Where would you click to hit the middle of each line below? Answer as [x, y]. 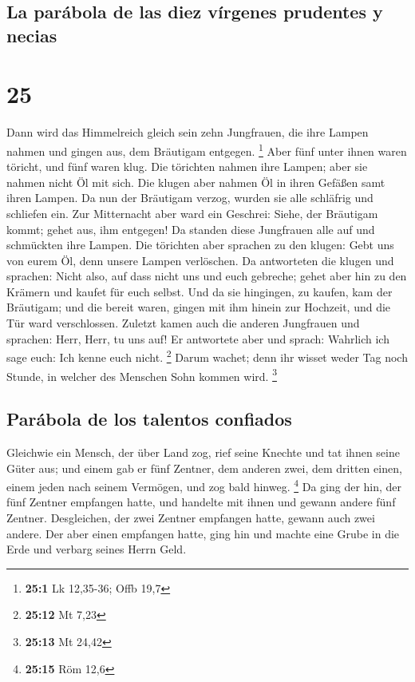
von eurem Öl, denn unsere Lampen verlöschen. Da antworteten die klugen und [200, 260]
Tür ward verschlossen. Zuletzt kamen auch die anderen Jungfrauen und [183, 323]
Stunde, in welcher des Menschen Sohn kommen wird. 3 [142, 375]
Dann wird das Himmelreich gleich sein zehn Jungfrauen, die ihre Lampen [188, 132]
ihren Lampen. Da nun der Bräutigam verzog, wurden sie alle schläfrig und [190, 198]
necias [32, 35]
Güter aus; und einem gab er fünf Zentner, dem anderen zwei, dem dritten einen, [204, 468]
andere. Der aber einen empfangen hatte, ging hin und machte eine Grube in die [203, 533]
